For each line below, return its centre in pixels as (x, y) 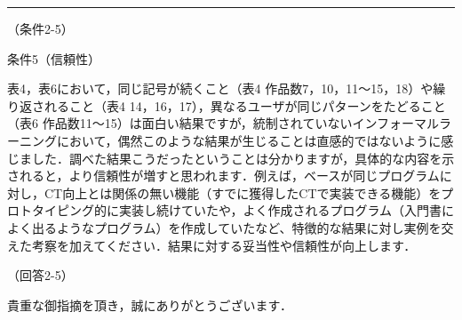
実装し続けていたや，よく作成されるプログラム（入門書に (287, 210)
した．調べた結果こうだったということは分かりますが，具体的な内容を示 (243, 158)
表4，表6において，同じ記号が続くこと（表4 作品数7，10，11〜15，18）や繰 (227, 88)
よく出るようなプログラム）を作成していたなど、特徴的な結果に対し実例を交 (231, 227)
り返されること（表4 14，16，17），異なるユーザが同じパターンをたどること (227, 105)
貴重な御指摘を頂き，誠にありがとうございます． (150, 304)
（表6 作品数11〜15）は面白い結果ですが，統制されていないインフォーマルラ (229, 123)
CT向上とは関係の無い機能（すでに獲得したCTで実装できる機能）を (243, 192)
